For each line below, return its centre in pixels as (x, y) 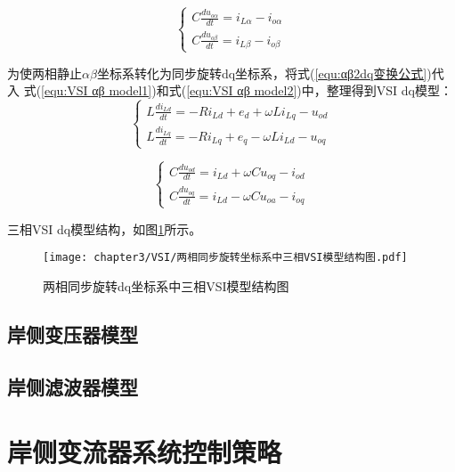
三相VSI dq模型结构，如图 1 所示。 (105, 228)
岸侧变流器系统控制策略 (145, 452)
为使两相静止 (45, 73)
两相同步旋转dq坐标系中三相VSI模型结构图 (166, 285)
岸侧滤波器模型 (73, 386)
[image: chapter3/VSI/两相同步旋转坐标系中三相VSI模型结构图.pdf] (225, 258)
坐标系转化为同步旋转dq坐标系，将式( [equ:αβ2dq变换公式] (262, 73)
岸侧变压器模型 (73, 334)
